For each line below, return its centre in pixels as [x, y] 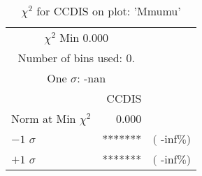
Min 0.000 [84, 37]
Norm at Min [44, 118]
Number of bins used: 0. [76, 58]
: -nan [92, 78]
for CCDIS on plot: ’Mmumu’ [109, 11]
